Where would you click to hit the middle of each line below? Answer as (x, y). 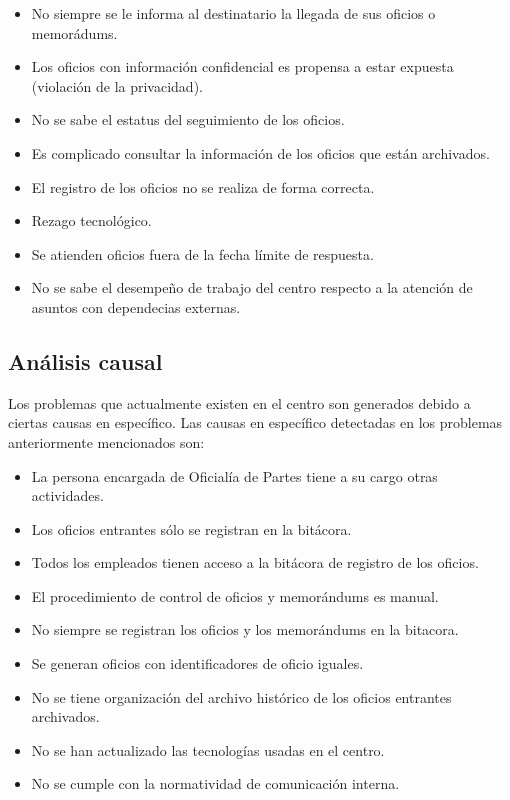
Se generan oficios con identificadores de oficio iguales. (197, 663)
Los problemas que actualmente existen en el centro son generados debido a (239, 402)
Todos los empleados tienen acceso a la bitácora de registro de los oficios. (255, 562)
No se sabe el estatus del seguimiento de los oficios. (188, 119)
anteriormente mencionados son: (106, 441)
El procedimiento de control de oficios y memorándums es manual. (235, 595)
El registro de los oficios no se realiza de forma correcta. (203, 186)
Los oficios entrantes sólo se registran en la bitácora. (191, 528)
